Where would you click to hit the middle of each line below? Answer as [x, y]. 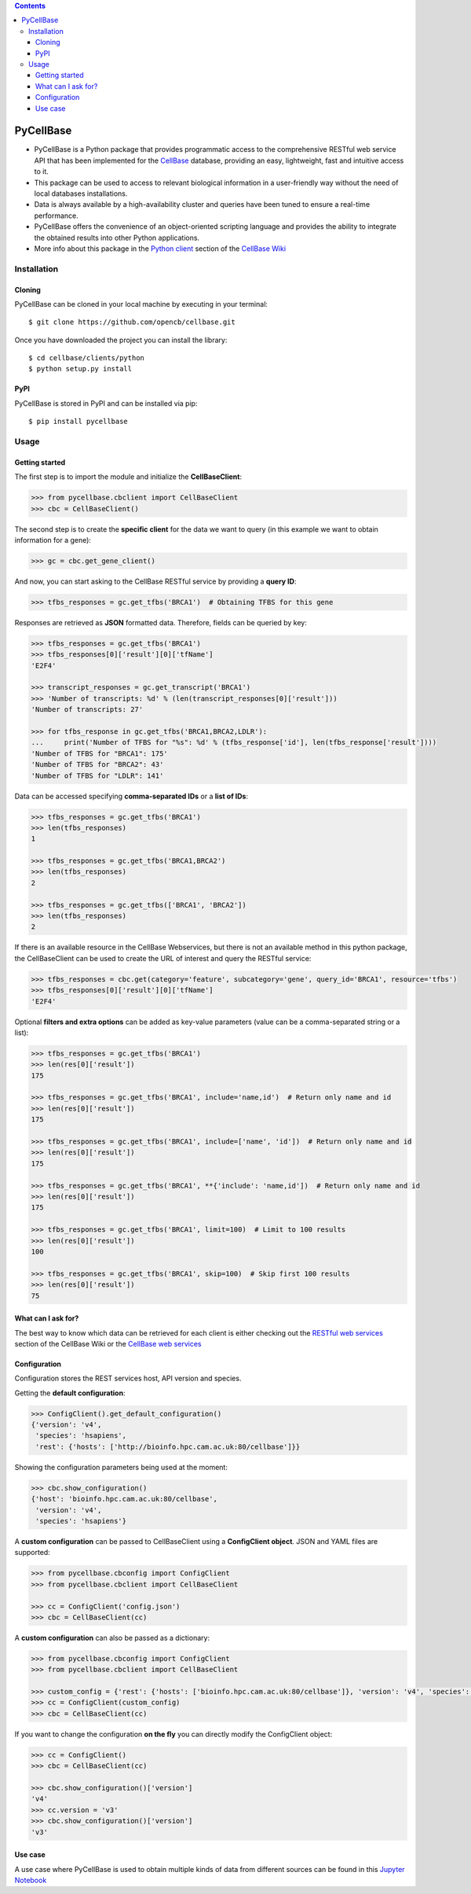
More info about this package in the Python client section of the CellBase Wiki [160, 249]
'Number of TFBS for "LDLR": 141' [97, 776]
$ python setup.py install [80, 369]
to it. [41, 171]
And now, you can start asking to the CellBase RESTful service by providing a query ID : [155, 581]
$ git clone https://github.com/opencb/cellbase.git [132, 322]
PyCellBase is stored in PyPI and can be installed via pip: [106, 403]
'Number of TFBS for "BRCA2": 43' [97, 765]
